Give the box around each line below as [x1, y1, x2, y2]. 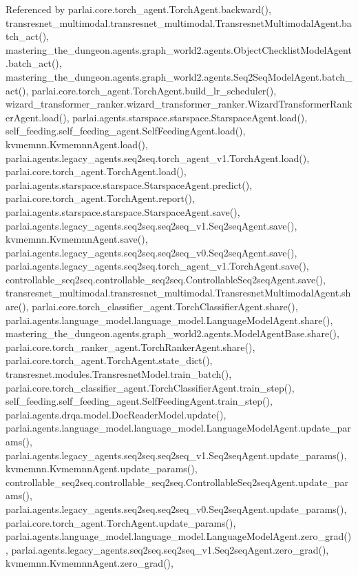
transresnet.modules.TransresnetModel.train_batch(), [6, 367, 232, 381]
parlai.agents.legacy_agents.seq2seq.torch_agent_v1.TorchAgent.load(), [6, 150, 310, 165]
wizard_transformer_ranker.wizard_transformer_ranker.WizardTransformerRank [6, 97, 352, 111]
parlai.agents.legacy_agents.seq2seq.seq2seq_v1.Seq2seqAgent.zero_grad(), [11, 542, 329, 556]
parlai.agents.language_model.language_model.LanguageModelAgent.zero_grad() [6, 529, 352, 543]
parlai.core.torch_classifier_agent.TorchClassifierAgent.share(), [32, 299, 298, 314]
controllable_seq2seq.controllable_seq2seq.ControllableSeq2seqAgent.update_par [6, 474, 348, 489]
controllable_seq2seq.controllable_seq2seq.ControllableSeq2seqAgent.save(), [6, 272, 326, 286]
